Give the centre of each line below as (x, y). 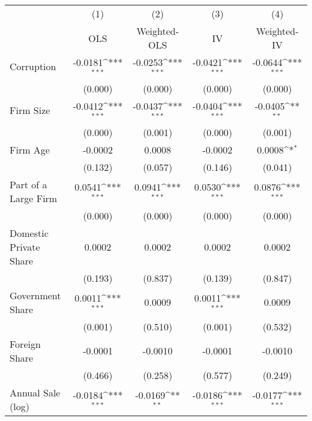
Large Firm (34, 198)
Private (25, 246)
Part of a (28, 184)
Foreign (25, 344)
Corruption (33, 67)
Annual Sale (35, 392)
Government (35, 295)
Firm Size (30, 110)
